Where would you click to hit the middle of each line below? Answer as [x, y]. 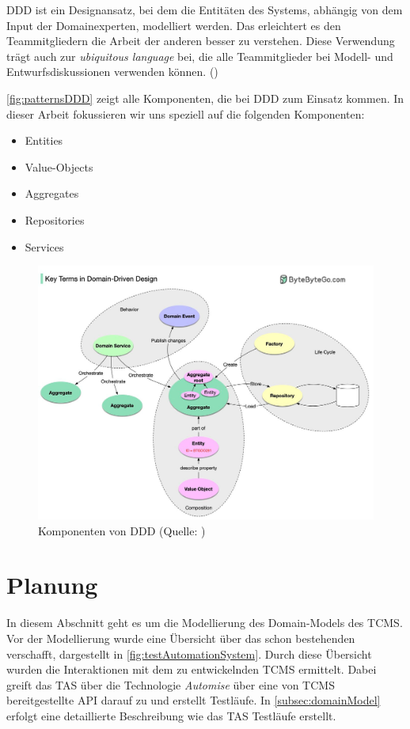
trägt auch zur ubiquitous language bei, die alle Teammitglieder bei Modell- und [200, 56]
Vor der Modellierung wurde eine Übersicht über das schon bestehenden [181, 638]
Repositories [55, 219]
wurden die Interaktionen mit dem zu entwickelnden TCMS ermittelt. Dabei [192, 669]
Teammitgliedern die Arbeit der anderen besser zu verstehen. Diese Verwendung [201, 41]
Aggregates [52, 193]
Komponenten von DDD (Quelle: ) [122, 530]
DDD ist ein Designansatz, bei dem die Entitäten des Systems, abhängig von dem [205, 9]
